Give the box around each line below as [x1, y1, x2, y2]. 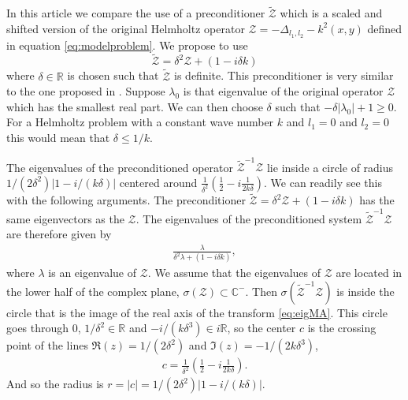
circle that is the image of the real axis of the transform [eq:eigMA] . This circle [6, 304, 388, 320]
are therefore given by [6, 226, 112, 242]
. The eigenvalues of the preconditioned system [135, 210, 362, 226]
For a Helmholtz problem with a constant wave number [6, 114, 274, 130]
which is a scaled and [280, 5, 383, 21]
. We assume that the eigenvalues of [147, 264, 321, 281]
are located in [336, 264, 402, 281]
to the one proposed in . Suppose [6, 83, 165, 99]
